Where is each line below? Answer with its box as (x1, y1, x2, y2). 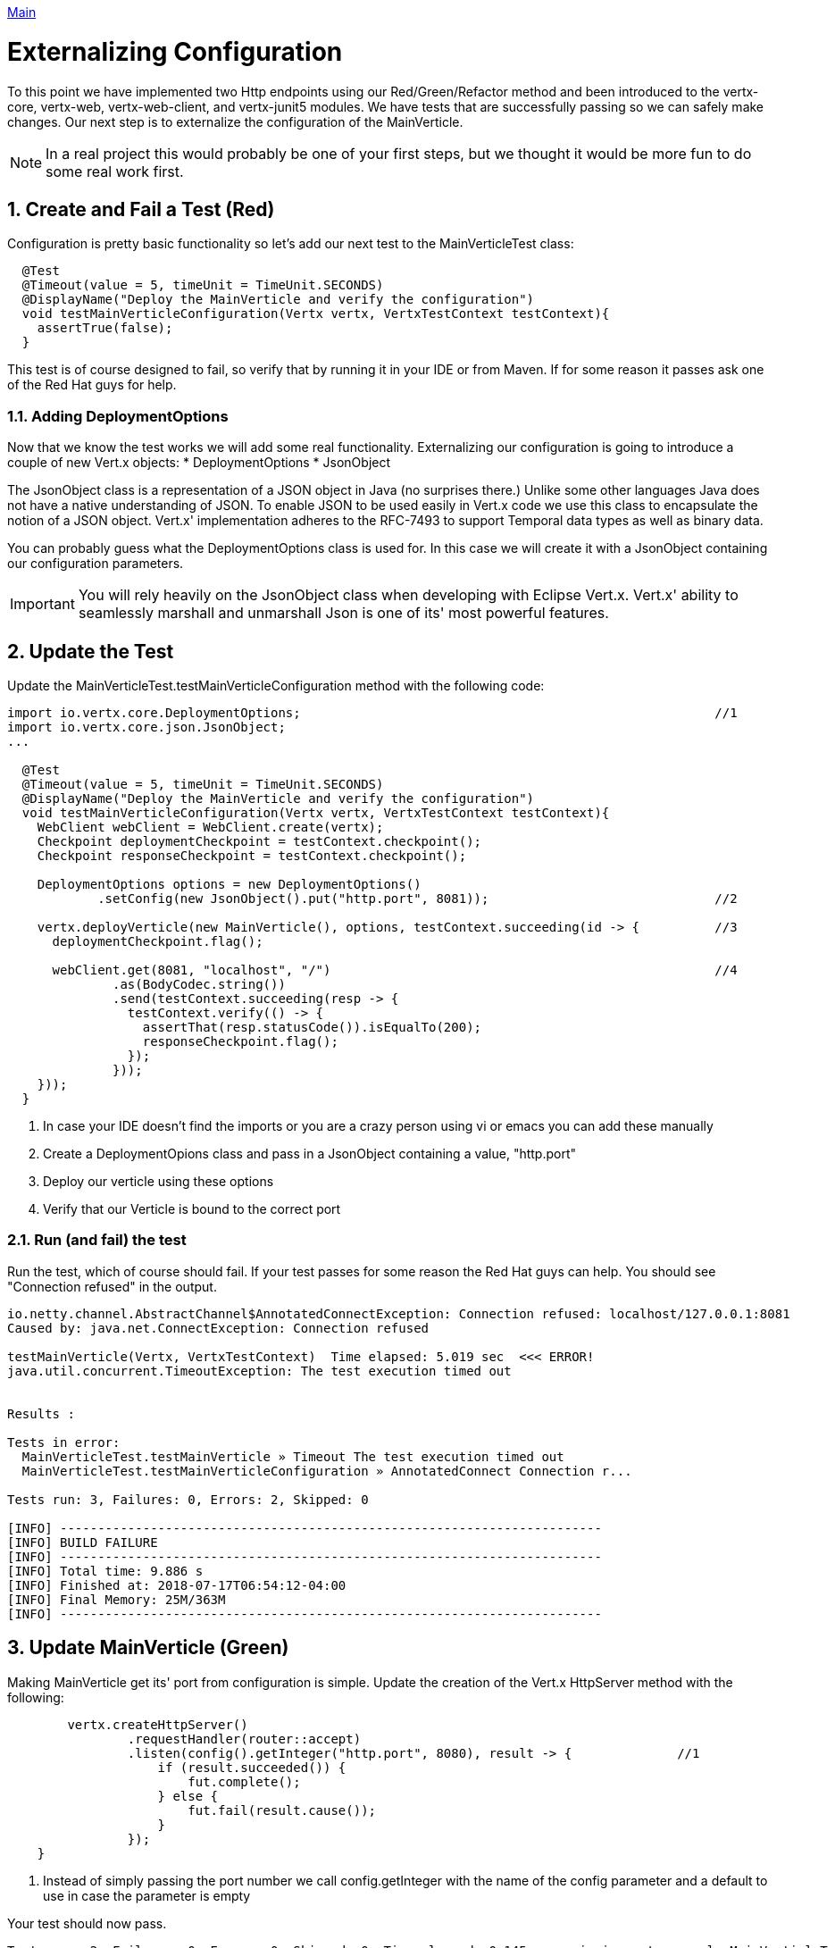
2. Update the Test (7, 640, 174, 663)
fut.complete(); (188, 1774, 301, 1789)
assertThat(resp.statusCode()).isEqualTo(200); (142, 1019, 482, 1034)
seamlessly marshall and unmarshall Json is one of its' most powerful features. (78, 604, 609, 623)
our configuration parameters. (7, 556, 184, 572)
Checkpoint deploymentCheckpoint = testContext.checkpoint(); (37, 833, 482, 849)
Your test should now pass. (7, 1915, 167, 1931)
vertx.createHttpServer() (67, 1717, 248, 1732)
